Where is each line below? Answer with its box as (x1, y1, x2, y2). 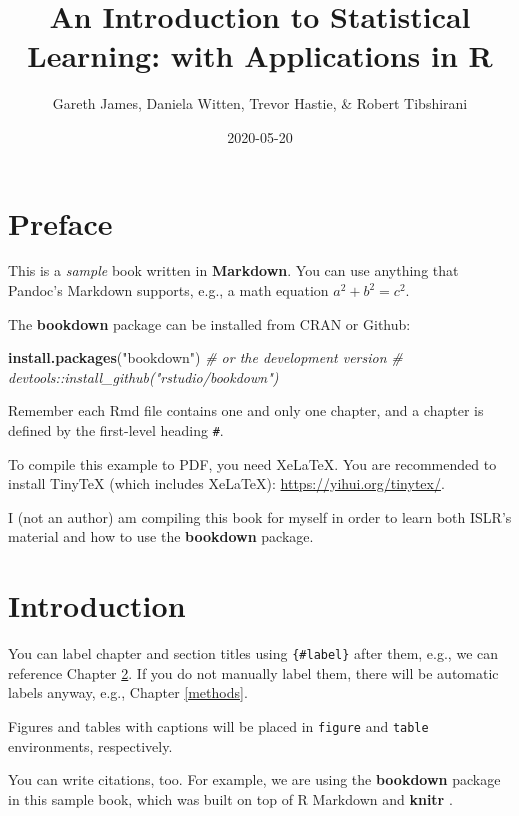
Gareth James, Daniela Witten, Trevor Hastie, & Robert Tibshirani (52, 93, 468, 114)
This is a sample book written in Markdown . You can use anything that (8, 260, 459, 281)
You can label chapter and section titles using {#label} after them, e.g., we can (8, 643, 499, 664)
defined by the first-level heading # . (8, 420, 224, 440)
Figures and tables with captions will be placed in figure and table (8, 716, 429, 736)
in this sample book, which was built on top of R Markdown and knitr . (8, 788, 453, 809)
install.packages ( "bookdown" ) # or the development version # (8, 347, 403, 368)
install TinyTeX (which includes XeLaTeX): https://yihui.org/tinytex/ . (8, 473, 445, 494)
